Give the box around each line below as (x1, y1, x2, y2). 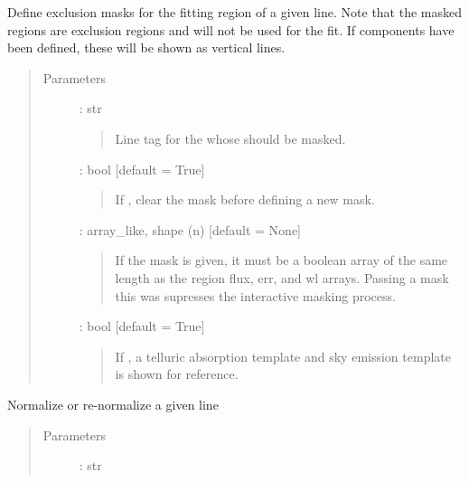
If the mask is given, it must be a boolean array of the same (115, 250, 448, 269)
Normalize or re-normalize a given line (7, 394, 219, 413)
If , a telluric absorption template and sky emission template (115, 346, 451, 365)
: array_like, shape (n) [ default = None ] (79, 220, 302, 239)
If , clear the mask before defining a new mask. (115, 190, 375, 209)
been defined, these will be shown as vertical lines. (7, 38, 286, 57)
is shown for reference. (115, 364, 239, 383)
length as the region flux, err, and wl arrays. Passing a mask (115, 268, 449, 287)
